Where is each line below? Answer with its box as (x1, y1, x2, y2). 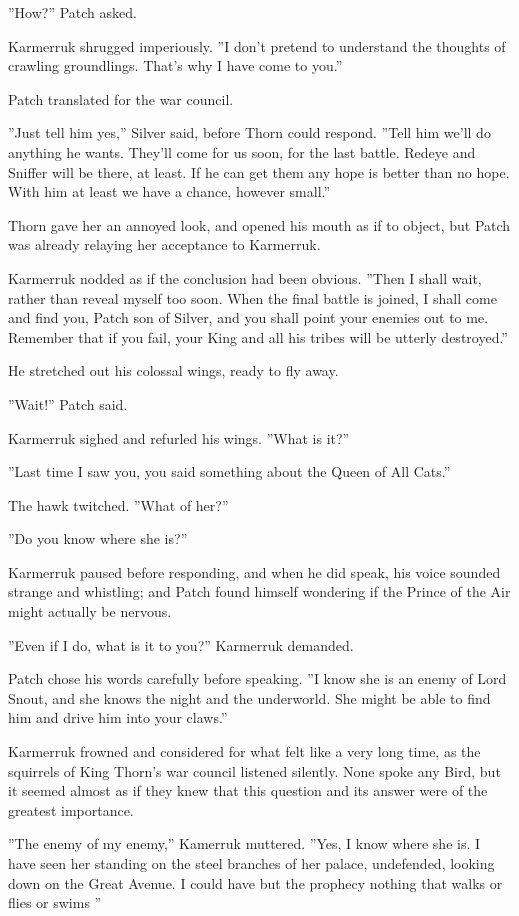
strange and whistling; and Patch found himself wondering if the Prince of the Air (8, 581, 511, 602)
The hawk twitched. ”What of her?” (8, 494, 229, 515)
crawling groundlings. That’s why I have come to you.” (8, 55, 343, 76)
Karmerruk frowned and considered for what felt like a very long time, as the (8, 741, 481, 762)
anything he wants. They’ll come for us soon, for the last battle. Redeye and (8, 141, 476, 162)
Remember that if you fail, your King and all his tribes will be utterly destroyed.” (8, 326, 508, 347)
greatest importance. (8, 799, 134, 820)
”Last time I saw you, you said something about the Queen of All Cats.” (8, 461, 451, 482)
